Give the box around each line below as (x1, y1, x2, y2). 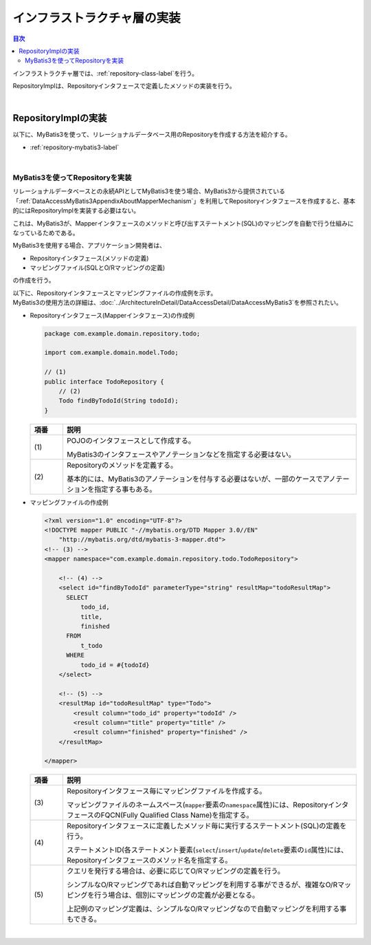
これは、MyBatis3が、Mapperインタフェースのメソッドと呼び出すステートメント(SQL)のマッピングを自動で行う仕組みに (12, 219, 354, 227)
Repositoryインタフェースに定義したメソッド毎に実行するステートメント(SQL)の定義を (66, 821, 347, 831)
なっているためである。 (12, 228, 79, 237)
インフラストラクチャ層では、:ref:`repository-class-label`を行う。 (12, 69, 199, 77)
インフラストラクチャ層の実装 (12, 10, 181, 25)
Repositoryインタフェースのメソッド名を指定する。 (66, 856, 232, 865)
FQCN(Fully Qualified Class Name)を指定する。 (100, 810, 254, 820)
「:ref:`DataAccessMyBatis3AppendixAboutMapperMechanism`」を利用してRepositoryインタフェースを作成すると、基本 (12, 197, 356, 205)
